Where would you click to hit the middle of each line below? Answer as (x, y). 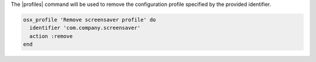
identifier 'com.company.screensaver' (85, 28)
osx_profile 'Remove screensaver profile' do (90, 20)
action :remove (51, 36)
